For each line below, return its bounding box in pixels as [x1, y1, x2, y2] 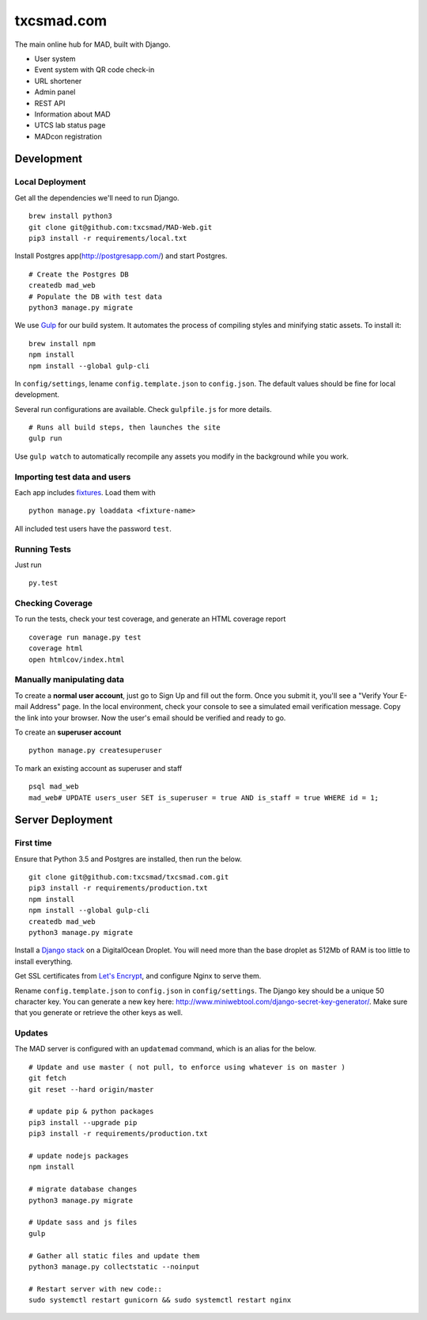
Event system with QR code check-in [34, 65, 155, 74]
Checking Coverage [14, 598, 93, 609]
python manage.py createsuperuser [28, 746, 162, 755]
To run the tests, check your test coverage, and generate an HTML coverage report [14, 614, 286, 624]
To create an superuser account [14, 727, 122, 737]
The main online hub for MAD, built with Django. [14, 40, 171, 49]
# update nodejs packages [28, 1151, 130, 1160]
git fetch [28, 1074, 66, 1083]
